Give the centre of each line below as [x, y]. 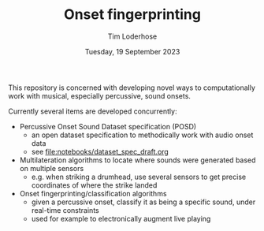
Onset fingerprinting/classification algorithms [93, 193]
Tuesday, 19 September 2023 [132, 51]
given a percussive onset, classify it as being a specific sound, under [143, 202]
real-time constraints [65, 210]
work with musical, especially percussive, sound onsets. [100, 95]
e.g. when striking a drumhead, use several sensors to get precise [139, 177]
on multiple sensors [52, 168]
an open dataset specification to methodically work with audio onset [142, 135]
